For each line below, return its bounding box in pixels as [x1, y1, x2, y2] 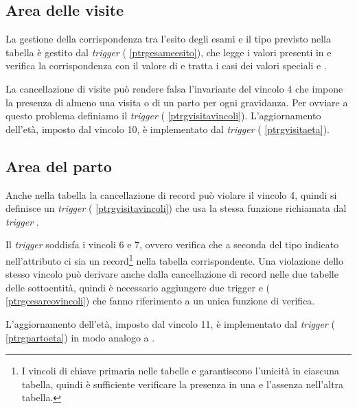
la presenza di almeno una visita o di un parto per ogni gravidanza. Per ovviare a [5, 95, 348, 109]
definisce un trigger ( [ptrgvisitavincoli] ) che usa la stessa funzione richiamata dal [5, 201, 347, 215]
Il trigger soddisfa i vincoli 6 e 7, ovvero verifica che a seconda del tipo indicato [5, 237, 339, 252]
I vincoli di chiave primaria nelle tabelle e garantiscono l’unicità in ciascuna [21, 363, 340, 378]
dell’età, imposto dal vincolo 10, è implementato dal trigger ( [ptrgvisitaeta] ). [5, 121, 330, 136]
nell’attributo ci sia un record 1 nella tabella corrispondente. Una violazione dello [5, 251, 343, 267]
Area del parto [5, 155, 112, 176]
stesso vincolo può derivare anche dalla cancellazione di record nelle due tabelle [5, 267, 338, 281]
